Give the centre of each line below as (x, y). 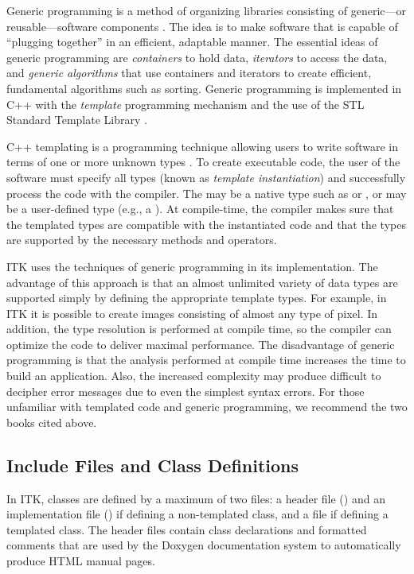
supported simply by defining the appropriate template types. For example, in (197, 298)
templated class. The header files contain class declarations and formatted (187, 529)
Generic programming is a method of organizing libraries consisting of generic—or (207, 10)
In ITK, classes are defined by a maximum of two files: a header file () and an (196, 498)
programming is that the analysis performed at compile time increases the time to (206, 360)
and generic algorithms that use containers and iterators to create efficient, (189, 73)
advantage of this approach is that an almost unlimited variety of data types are (202, 282)
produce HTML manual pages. (81, 561)
